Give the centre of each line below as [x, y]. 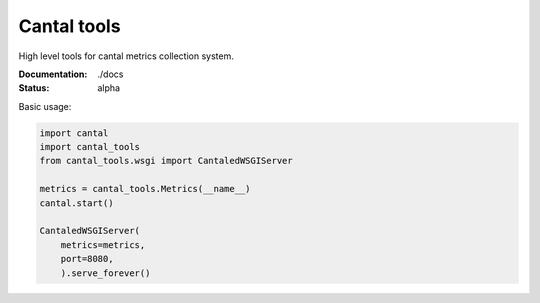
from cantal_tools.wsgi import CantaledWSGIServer [166, 161]
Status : [34, 88]
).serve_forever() [105, 273]
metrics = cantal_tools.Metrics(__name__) [145, 189]
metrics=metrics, [103, 244]
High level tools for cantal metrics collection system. [126, 56]
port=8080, [87, 259]
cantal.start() [76, 203]
